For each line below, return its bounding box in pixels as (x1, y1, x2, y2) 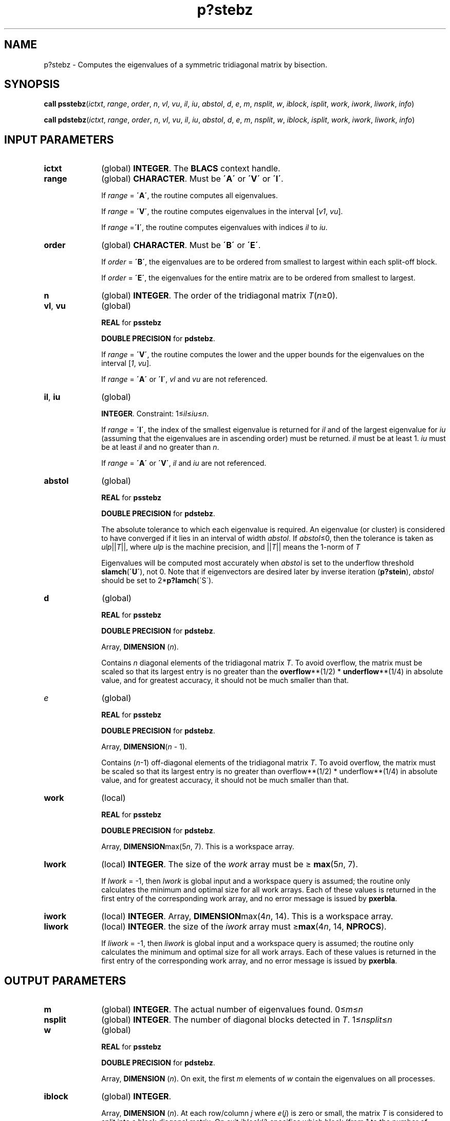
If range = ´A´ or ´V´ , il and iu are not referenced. (101, 459, 267, 468)
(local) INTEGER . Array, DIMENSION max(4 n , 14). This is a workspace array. (101, 911, 393, 922)
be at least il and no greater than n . (101, 443, 219, 452)
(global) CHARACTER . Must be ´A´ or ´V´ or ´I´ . (101, 173, 284, 184)
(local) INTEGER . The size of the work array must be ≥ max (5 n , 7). (101, 859, 358, 870)
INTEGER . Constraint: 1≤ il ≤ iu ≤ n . (101, 409, 209, 418)
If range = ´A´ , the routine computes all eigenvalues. (101, 191, 278, 200)
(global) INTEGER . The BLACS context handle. (101, 163, 280, 174)
